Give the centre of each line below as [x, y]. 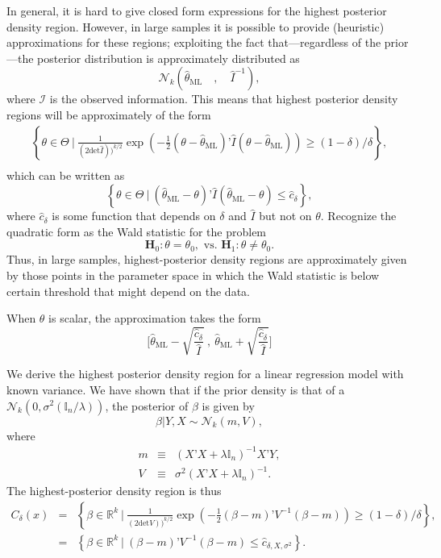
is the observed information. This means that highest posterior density [224, 99]
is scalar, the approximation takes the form [155, 318]
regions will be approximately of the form [109, 114]
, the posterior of [147, 405]
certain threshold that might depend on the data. [128, 291]
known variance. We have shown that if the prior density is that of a [176, 389]
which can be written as [66, 175]
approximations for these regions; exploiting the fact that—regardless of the [194, 42]
